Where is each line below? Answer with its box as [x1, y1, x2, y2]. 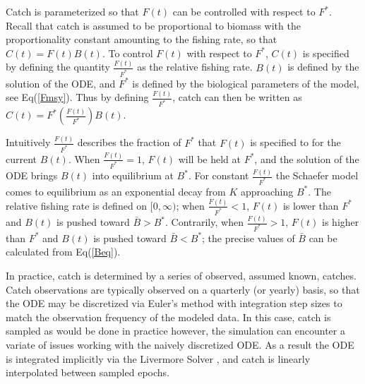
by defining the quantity [6, 59, 110, 74]
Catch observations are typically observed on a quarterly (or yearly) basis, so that [6, 282, 360, 296]
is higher [322, 215, 359, 229]
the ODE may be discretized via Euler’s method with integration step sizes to [6, 296, 342, 311]
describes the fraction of [77, 135, 181, 150]
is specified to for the [250, 135, 341, 150]
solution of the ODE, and [6, 76, 116, 90]
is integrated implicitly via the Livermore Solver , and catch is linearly [6, 351, 311, 366]
